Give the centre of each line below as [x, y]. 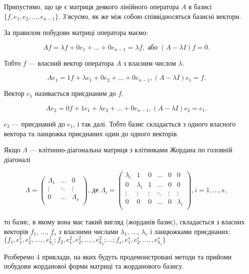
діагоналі [17, 159]
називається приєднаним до [75, 93]
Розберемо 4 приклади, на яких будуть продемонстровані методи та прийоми [118, 256]
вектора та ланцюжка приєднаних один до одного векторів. [91, 133]
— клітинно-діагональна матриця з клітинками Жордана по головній [131, 150]
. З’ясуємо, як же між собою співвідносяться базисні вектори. [150, 16]
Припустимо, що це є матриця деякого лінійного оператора [91, 6]
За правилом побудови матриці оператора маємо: [76, 32]
